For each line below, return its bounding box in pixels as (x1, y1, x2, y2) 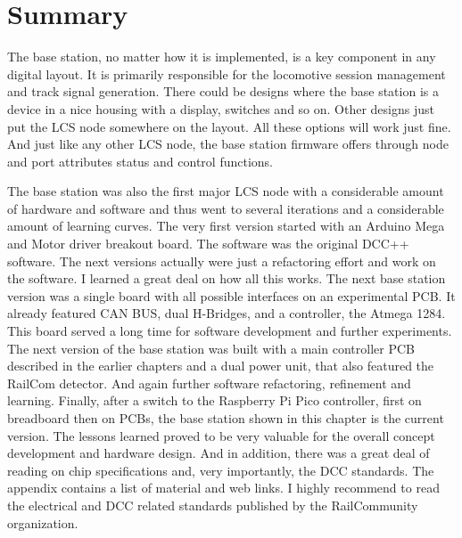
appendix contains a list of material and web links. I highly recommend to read (7, 478, 440, 497)
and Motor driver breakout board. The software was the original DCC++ (7, 234, 409, 253)
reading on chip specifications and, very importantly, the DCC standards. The (7, 461, 434, 479)
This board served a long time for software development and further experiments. (7, 322, 452, 340)
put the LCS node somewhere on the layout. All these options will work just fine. (7, 117, 451, 135)
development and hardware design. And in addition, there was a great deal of (7, 444, 430, 462)
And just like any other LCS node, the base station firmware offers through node (7, 134, 449, 153)
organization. (7, 513, 78, 532)
